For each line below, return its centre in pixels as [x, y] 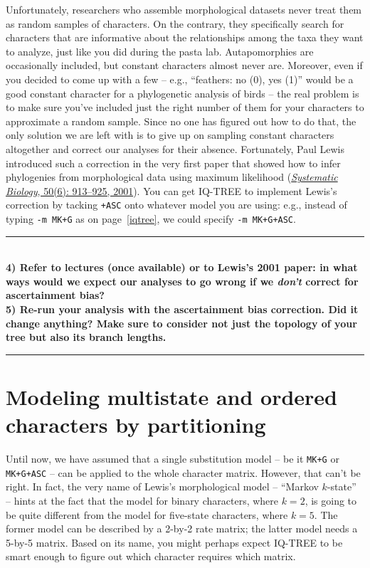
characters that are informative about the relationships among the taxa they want [185, 37]
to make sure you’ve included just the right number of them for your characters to [185, 107]
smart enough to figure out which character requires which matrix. [151, 556]
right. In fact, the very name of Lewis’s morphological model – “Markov [162, 487]
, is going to [331, 500]
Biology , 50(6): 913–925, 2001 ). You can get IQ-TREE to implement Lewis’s [171, 190]
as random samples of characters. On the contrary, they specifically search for [175, 23]
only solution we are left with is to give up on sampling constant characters [170, 135]
